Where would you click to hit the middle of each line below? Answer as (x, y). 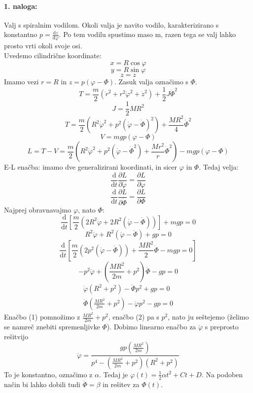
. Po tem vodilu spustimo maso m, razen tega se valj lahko (147, 34)
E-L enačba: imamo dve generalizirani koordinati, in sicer (91, 167)
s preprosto (222, 326)
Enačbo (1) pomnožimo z (42, 317)
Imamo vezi (21, 82)
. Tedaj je (113, 374)
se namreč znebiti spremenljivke (52, 326)
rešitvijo (16, 336)
